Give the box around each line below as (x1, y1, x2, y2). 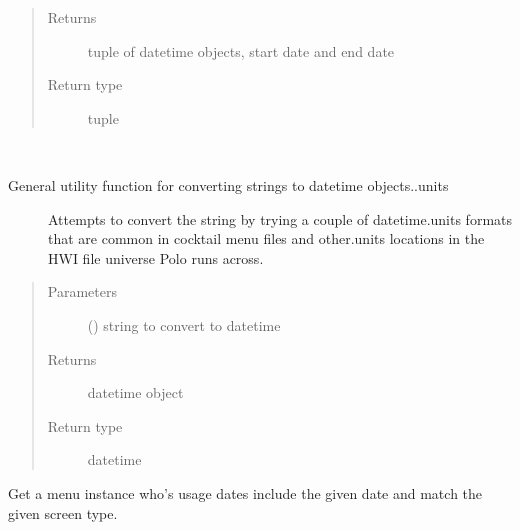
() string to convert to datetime (87, 314, 281, 335)
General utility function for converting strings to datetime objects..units (8, 174, 449, 195)
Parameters (47, 281, 117, 302)
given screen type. (8, 502, 118, 523)
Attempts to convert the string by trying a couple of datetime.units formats (48, 208, 513, 229)
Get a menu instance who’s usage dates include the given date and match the (8, 482, 483, 503)
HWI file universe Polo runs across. (48, 247, 264, 268)
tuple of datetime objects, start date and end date (87, 40, 395, 61)
